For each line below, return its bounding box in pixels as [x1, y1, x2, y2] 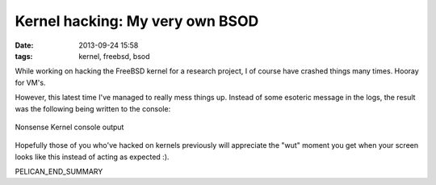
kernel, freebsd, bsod [78, 51, 150, 61]
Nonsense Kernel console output [15, 122, 124, 132]
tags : [15, 51, 33, 61]
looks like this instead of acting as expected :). [15, 152, 170, 162]
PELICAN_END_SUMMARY [15, 166, 103, 177]
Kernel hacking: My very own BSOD [15, 12, 259, 30]
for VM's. [15, 78, 46, 87]
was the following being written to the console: [15, 103, 171, 113]
